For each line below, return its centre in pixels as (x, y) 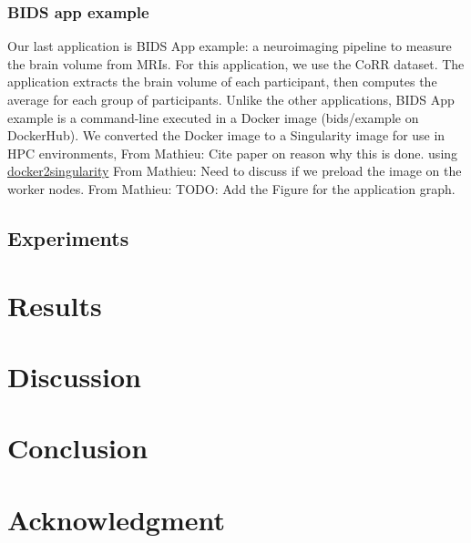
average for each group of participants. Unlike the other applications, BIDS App (231, 99)
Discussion (74, 376)
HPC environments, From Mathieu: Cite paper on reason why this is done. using (233, 153)
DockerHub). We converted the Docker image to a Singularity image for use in (226, 135)
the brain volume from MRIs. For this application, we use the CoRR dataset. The (236, 63)
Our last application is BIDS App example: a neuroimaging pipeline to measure (230, 46)
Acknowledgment (116, 519)
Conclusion (78, 448)
